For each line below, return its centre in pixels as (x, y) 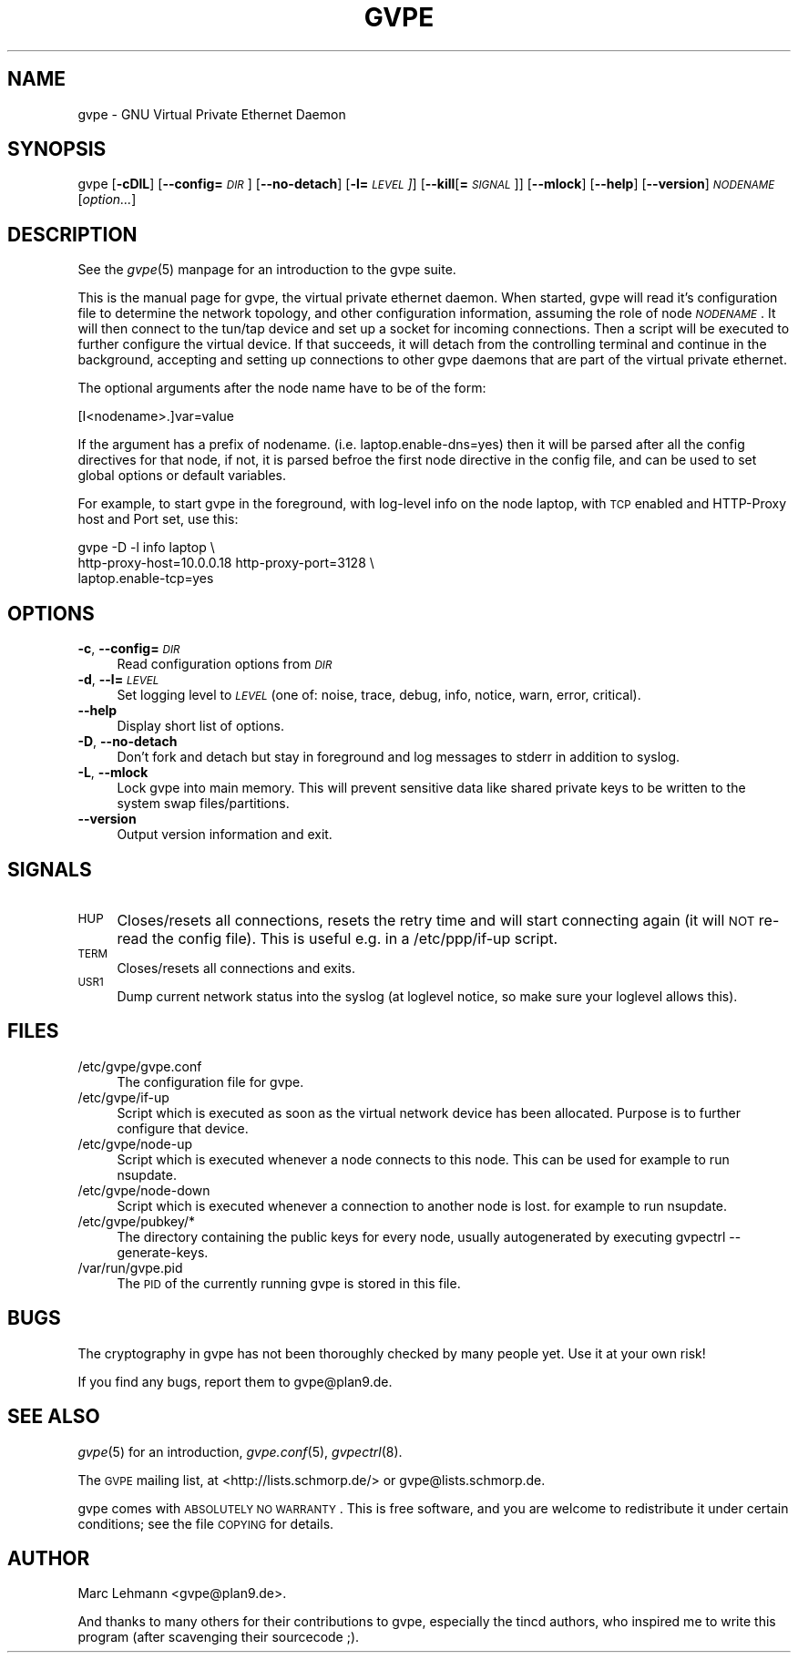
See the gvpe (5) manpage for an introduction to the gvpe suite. (267, 270)
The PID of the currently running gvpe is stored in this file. (289, 1283)
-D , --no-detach (128, 742)
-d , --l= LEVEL (118, 680)
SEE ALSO (54, 1417)
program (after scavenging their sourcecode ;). (219, 1637)
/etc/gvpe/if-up (123, 1097)
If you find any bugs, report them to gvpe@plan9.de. (235, 1381)
